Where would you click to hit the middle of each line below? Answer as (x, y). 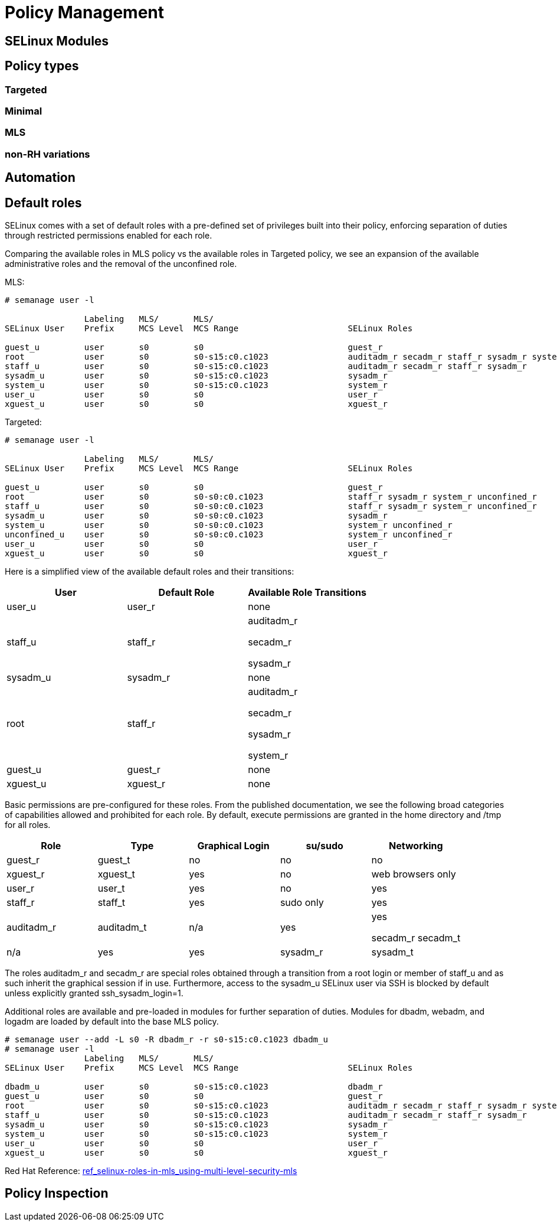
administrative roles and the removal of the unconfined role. (121, 263)
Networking (416, 845)
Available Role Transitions (307, 592)
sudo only (302, 902)
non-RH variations (47, 154)
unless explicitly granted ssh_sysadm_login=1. (94, 993)
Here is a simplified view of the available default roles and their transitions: (150, 571)
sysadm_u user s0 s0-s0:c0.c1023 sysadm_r (196, 515)
